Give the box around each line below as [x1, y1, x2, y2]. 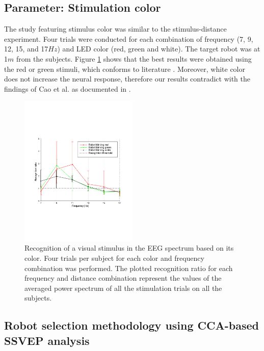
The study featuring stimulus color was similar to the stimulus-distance [4, 23, 227, 34]
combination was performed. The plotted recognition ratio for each [24, 262, 233, 273]
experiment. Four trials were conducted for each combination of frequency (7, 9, [4, 33, 253, 44]
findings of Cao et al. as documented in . [4, 83, 131, 94]
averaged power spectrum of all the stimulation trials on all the [24, 282, 222, 293]
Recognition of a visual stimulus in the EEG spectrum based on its [24, 242, 234, 253]
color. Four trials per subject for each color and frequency [24, 252, 204, 263]
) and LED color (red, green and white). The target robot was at [57, 43, 260, 54]
